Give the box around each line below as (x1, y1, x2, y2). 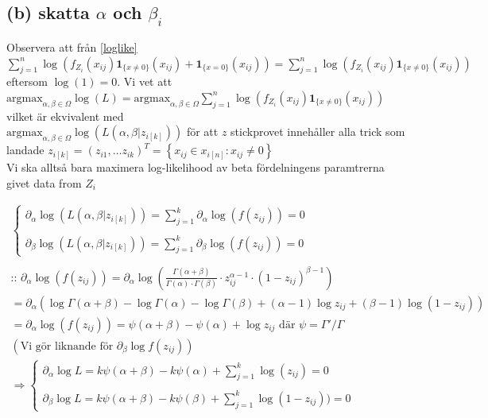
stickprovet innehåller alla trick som (230, 123, 405, 140)
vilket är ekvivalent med (6, 107, 124, 124)
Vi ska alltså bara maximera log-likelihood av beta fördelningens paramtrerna (6, 159, 385, 176)
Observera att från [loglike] (6, 39, 137, 55)
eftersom (6, 73, 48, 90)
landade (6, 141, 45, 158)
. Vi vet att (117, 73, 172, 90)
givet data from (6, 174, 82, 191)
